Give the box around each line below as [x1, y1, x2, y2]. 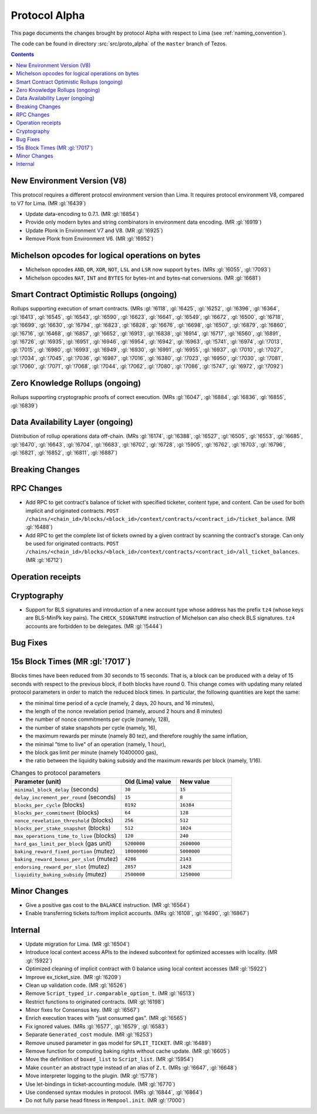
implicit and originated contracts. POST [25, 507, 119, 514]
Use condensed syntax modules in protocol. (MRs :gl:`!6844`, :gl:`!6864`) [25, 1089, 203, 1096]
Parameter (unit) [14, 777, 62, 786]
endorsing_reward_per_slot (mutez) [14, 863, 110, 871]
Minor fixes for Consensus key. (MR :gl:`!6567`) [25, 1006, 140, 1013]
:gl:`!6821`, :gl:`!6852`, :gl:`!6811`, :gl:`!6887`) [11, 449, 117, 456]
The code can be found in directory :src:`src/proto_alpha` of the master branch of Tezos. [11, 40, 227, 47]
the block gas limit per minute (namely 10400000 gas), [25, 749, 158, 756]
